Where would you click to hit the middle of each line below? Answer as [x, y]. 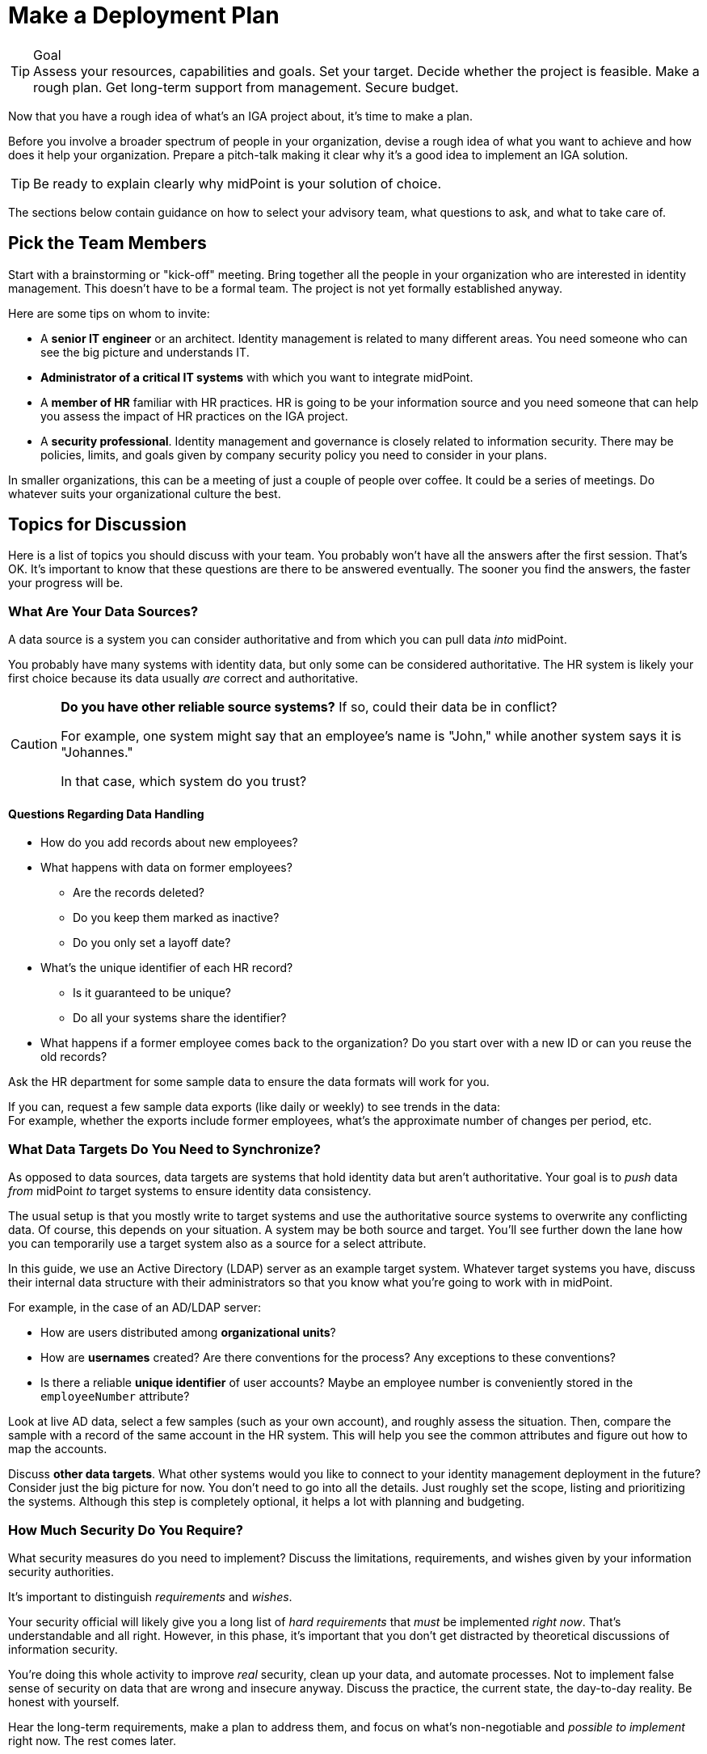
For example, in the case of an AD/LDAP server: [135, 1308]
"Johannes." [97, 752]
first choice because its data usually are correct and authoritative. [183, 678]
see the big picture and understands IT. [145, 352]
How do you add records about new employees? [169, 843]
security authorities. [61, 1571]
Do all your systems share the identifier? [180, 1018]
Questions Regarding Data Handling [106, 814]
